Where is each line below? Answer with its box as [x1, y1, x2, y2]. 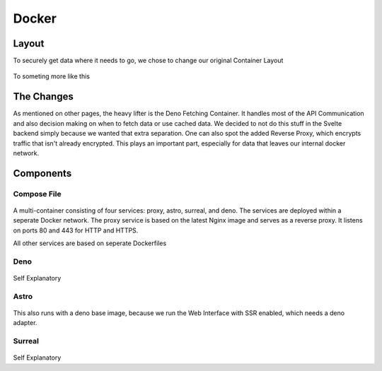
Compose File [13, 189, 62, 199]
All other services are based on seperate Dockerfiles [13, 239, 167, 247]
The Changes [13, 90, 74, 102]
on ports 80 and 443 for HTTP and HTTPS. [13, 226, 139, 235]
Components [13, 167, 72, 179]
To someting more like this [13, 72, 90, 81]
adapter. [13, 319, 37, 327]
